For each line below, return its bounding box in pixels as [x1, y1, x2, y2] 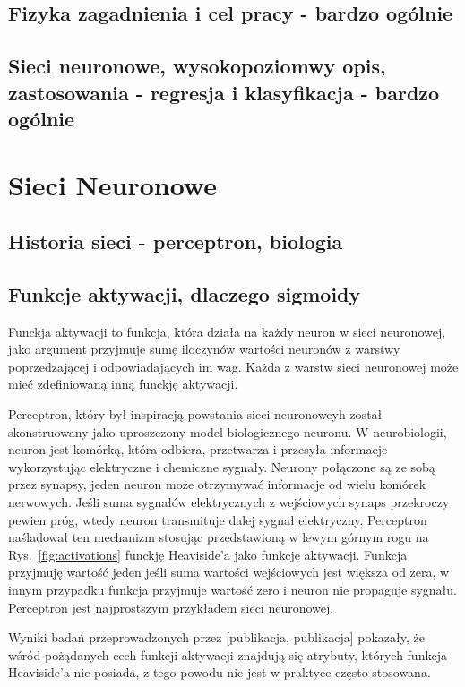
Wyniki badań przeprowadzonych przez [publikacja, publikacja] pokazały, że [8, 628, 425, 647]
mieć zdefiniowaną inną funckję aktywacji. [8, 374, 238, 393]
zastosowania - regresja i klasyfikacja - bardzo [8, 78, 440, 106]
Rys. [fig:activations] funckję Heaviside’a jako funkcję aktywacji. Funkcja [8, 545, 408, 563]
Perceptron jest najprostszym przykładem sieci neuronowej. [8, 597, 334, 616]
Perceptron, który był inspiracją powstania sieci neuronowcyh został [8, 405, 383, 424]
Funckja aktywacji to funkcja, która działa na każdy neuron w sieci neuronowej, [8, 322, 446, 340]
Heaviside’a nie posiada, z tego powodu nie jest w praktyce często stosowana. [8, 663, 431, 682]
